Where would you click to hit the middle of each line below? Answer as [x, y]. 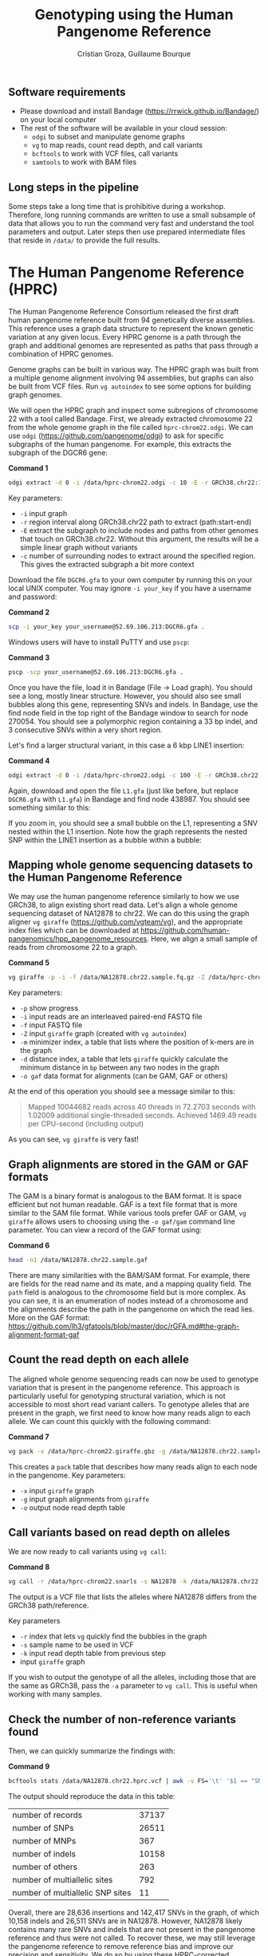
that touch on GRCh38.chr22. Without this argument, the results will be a [139, 538]
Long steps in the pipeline [74, 187]
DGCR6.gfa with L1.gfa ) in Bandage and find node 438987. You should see [129, 799]
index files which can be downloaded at [74, 930]
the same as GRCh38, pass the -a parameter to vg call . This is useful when [133, 1686]
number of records [47, 1815]
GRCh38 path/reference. [49, 1606]
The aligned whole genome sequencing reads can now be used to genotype [134, 1378]
